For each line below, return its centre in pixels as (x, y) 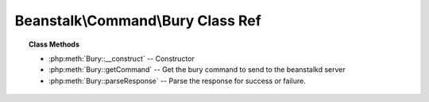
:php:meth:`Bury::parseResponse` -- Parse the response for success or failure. (177, 81)
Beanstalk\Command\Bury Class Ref (138, 21)
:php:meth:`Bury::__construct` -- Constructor (122, 59)
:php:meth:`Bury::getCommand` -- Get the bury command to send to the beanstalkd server (197, 70)
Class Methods (54, 44)
